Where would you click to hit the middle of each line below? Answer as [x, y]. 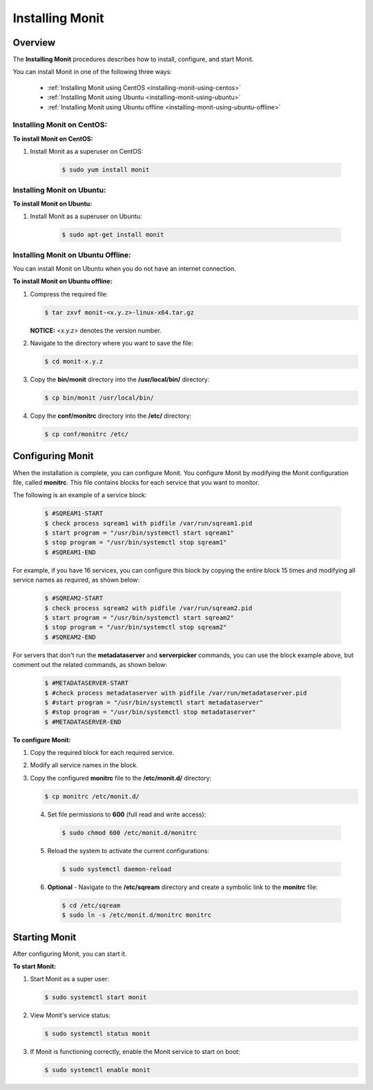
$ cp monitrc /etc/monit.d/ [92, 796]
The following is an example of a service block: [80, 495]
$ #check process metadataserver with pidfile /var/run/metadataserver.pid [176, 693]
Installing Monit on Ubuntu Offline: [72, 255]
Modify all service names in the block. [84, 765]
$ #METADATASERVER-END [83, 722]
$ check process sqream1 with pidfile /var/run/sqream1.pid [149, 523]
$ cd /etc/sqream [91, 905]
